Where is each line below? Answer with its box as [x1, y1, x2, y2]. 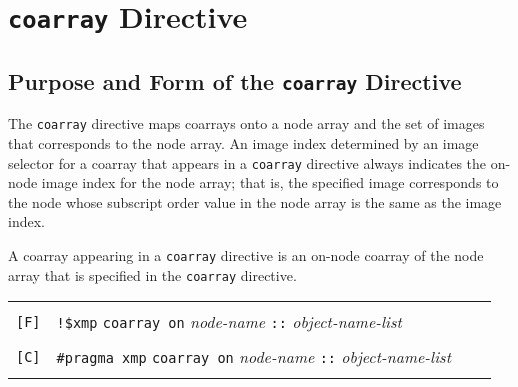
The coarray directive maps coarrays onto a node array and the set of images [8, 113, 485, 134]
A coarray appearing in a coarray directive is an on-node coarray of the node [8, 244, 484, 265]
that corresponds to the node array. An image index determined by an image [8, 132, 479, 153]
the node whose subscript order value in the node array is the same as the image [8, 191, 502, 212]
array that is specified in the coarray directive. [8, 264, 297, 285]
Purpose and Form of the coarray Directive [8, 65, 462, 96]
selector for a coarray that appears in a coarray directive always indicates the [8, 152, 487, 173]
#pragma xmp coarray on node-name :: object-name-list [56, 345, 451, 369]
